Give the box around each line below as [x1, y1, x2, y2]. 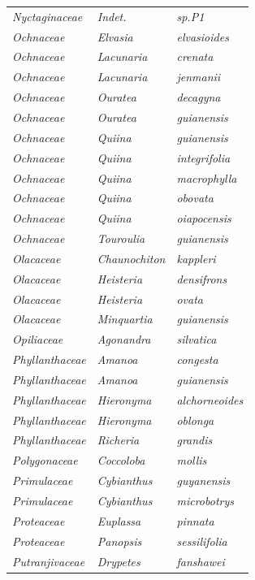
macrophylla [176, 169, 237, 186]
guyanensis [176, 472, 231, 489]
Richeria [97, 431, 140, 448]
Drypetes [97, 552, 140, 569]
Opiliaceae [12, 331, 63, 348]
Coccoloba [97, 452, 145, 469]
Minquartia [97, 310, 153, 327]
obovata [176, 189, 214, 206]
